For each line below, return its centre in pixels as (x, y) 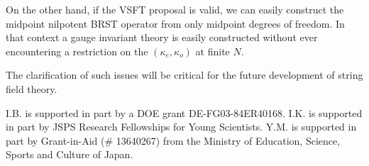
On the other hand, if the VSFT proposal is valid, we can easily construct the (175, 9)
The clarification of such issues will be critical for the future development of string (184, 75)
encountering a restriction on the (77, 51)
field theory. (32, 88)
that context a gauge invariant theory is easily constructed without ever (162, 37)
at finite (213, 51)
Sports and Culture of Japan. (70, 154)
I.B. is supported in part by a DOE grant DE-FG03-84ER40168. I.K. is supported (184, 112)
